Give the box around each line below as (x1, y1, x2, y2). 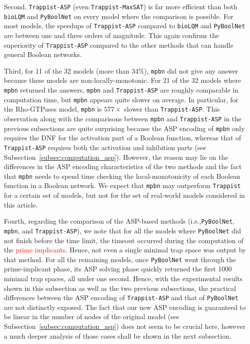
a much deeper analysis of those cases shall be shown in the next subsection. (4, 330, 232, 341)
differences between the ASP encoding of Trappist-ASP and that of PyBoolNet (4, 292, 238, 303)
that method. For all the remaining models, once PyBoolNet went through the (4, 254, 236, 264)
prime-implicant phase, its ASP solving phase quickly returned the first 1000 (4, 264, 232, 274)
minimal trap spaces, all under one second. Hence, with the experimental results (4, 273, 243, 284)
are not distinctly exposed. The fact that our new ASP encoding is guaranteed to (4, 302, 246, 312)
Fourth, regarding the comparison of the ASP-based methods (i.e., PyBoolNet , (4, 216, 234, 226)
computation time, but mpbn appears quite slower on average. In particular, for (4, 94, 239, 104)
